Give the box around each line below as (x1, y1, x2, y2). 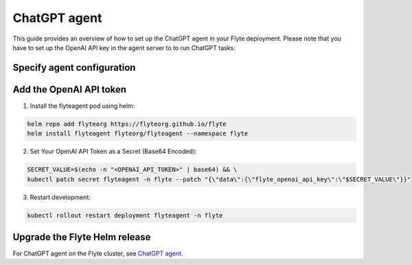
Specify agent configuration (12, 62, 136, 73)
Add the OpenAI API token (12, 83, 127, 95)
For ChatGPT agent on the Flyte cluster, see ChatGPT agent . (12, 249, 183, 257)
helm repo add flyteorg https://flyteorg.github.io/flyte (27, 120, 227, 128)
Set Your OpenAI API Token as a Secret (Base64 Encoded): (30, 148, 197, 156)
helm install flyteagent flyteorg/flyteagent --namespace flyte (27, 130, 249, 137)
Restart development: (30, 193, 91, 201)
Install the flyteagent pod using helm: (30, 102, 135, 110)
